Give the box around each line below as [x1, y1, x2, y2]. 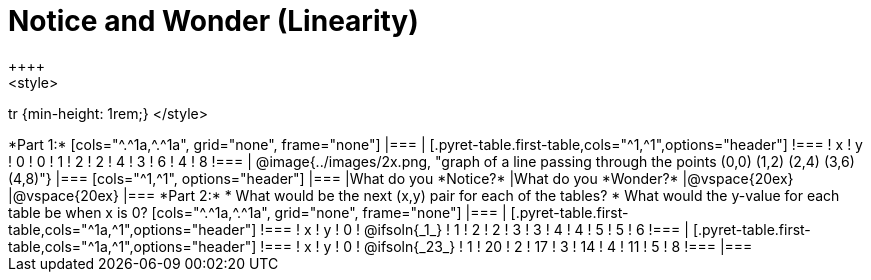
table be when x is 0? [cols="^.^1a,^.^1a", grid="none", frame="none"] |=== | [8, 203, 507, 221]
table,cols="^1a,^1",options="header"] [8, 220, 257, 238]
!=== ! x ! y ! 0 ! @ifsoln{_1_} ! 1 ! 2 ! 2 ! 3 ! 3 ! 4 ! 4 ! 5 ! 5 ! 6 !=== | [260, 220, 689, 238]
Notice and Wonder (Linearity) [8, 4, 419, 38]
